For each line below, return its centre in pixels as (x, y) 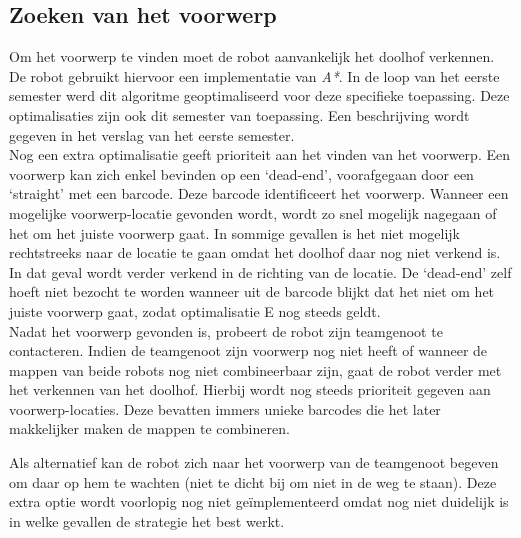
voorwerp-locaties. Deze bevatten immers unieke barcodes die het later (225, 408)
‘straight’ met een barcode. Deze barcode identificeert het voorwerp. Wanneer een (259, 193)
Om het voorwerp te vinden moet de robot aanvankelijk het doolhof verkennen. (252, 56)
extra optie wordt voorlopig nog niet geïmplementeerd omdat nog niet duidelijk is (259, 501)
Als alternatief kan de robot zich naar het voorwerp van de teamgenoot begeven (254, 462)
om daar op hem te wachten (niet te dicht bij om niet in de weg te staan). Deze (253, 481)
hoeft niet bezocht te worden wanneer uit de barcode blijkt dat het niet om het (252, 291)
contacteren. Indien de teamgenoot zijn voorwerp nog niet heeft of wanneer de (248, 350)
